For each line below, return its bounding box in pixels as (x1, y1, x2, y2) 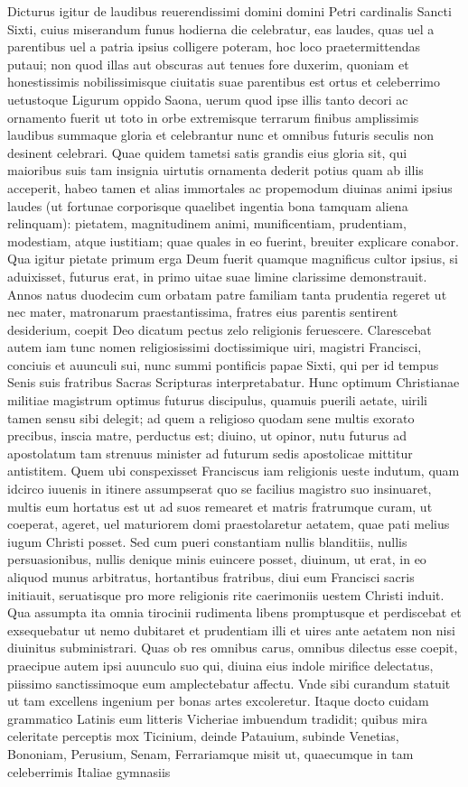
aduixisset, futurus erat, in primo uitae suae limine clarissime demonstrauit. (7, 266, 427, 285)
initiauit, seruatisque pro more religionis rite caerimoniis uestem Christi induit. (7, 585, 445, 604)
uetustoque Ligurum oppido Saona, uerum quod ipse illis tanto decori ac (7, 89, 408, 108)
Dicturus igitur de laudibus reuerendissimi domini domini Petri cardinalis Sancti (7, 2, 452, 20)
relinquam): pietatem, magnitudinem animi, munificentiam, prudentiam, (7, 214, 407, 233)
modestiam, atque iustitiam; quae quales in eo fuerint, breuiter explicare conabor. (7, 231, 459, 250)
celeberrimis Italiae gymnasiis (7, 762, 171, 781)
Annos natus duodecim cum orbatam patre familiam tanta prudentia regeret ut (7, 284, 447, 303)
